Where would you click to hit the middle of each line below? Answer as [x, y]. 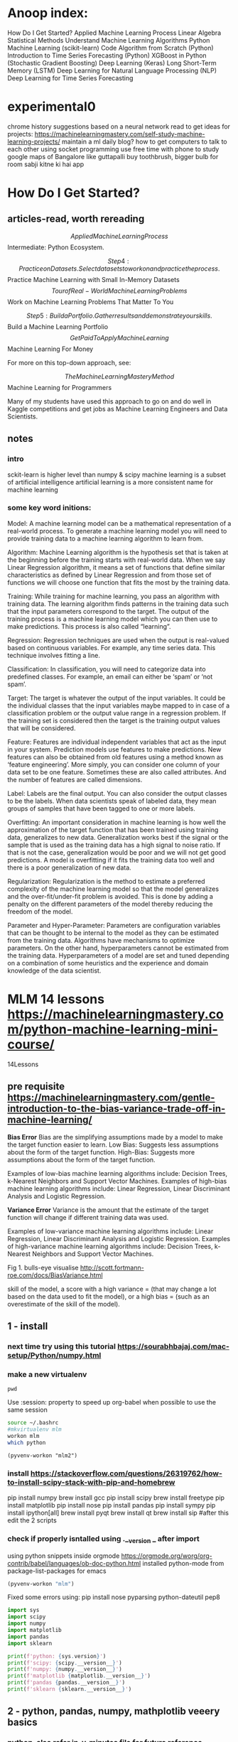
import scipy [27, 1617]
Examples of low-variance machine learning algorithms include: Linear [110, 1231]
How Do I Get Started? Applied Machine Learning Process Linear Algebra [114, 33]
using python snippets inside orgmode [64, 1556]
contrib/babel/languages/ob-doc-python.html [74, 1563]
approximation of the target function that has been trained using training [113, 830]
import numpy [27, 1624]
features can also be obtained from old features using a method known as [115, 757]
